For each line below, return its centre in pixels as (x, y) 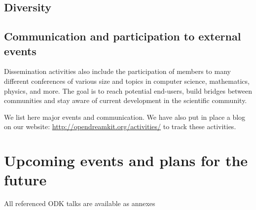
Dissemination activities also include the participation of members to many (117, 71)
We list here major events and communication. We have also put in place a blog (125, 117)
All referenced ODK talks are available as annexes (80, 203)
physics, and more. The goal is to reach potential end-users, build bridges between (128, 90)
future (25, 180)
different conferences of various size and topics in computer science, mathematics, (127, 81)
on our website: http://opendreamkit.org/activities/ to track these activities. (120, 126)
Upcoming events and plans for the (126, 160)
